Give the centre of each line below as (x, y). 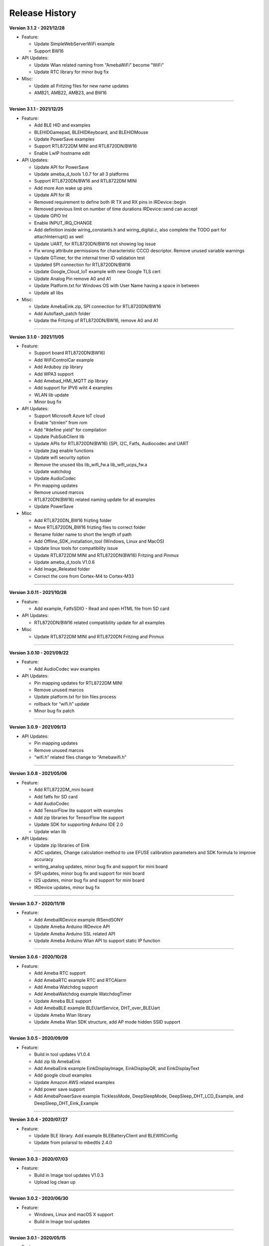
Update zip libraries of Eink (62, 845)
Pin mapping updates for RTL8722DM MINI (78, 683)
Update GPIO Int (51, 216)
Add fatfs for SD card (56, 796)
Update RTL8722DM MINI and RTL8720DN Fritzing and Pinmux (99, 636)
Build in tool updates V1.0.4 (62, 1055)
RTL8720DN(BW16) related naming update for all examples (95, 499)
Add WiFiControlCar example (64, 360)
